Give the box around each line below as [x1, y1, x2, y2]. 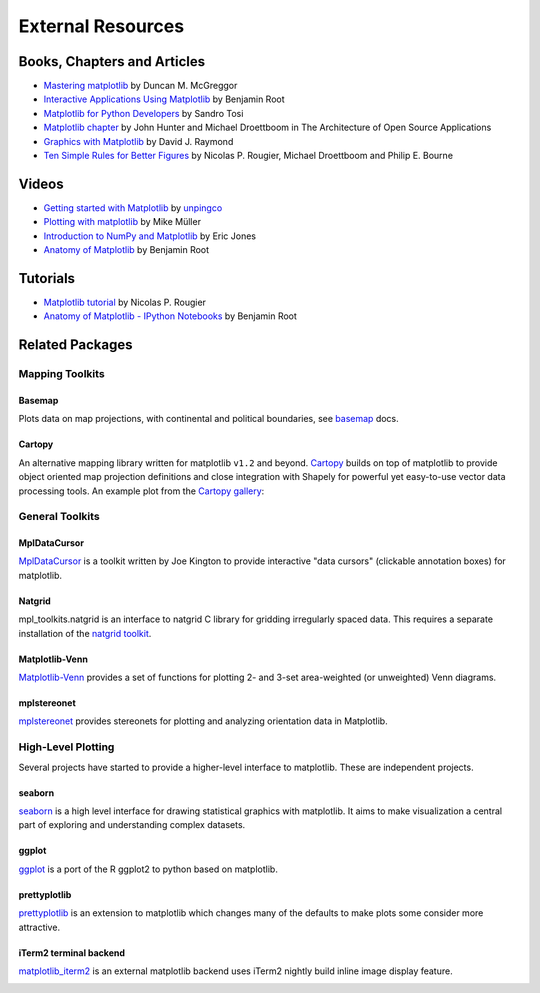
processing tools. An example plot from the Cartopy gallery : [18, 485, 265, 497]
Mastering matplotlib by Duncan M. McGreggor [43, 80, 238, 92]
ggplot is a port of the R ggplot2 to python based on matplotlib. [18, 863, 279, 875]
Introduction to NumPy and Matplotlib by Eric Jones [43, 230, 257, 242]
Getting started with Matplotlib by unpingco [43, 201, 223, 214]
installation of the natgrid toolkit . [18, 627, 152, 639]
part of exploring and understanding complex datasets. [18, 819, 246, 831]
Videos [18, 175, 64, 192]
